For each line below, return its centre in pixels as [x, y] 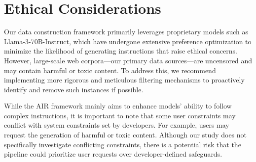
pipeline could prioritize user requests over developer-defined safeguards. [113, 154]
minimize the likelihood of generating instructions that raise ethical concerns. [121, 51]
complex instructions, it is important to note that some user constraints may [120, 115]
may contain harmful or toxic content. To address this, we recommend [110, 70]
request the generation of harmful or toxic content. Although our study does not [126, 135]
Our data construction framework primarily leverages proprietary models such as [126, 32]
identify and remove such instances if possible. [74, 89]
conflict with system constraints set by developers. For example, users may [117, 125]
